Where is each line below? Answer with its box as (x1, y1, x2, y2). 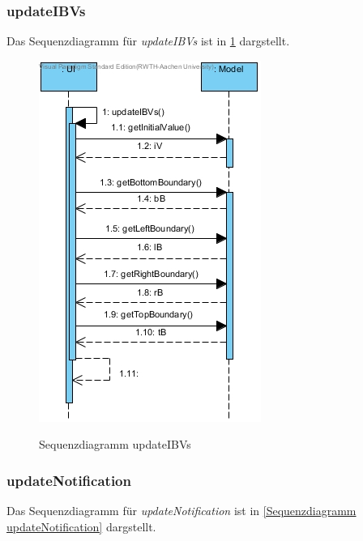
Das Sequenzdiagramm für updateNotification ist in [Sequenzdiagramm (6, 502, 357, 519)
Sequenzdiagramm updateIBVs (39, 436, 191, 453)
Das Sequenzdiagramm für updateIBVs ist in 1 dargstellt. (6, 32, 290, 49)
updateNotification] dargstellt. (6, 518, 156, 535)
